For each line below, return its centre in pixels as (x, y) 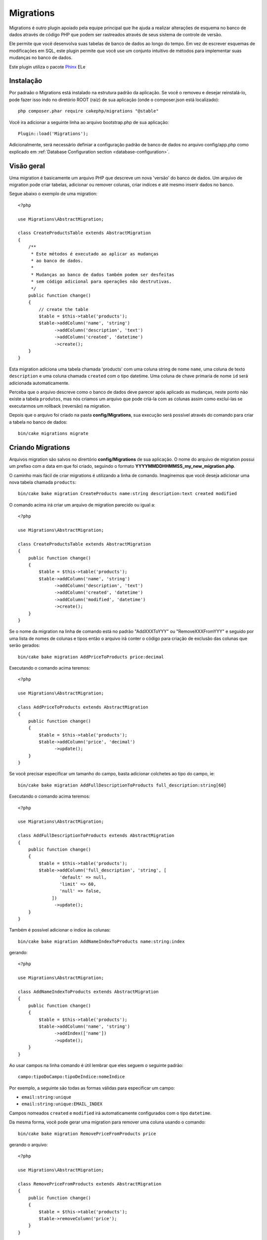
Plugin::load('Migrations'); (53, 133)
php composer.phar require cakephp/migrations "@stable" (89, 111)
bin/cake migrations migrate (53, 433)
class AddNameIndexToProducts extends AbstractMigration (89, 992)
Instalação (26, 81)
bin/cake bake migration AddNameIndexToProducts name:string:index (101, 941)
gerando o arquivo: (28, 1145)
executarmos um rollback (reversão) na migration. (60, 406)
